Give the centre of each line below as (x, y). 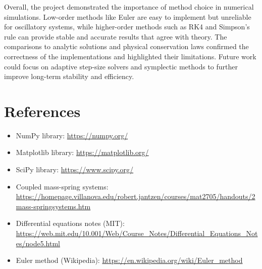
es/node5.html (38, 243)
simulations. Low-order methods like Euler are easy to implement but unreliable (128, 16)
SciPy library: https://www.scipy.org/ (75, 169)
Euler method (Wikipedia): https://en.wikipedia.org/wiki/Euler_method (129, 260)
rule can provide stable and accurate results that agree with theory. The (116, 36)
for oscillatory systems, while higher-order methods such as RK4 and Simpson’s (127, 27)
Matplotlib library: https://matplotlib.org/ (82, 152)
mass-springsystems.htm (53, 206)
